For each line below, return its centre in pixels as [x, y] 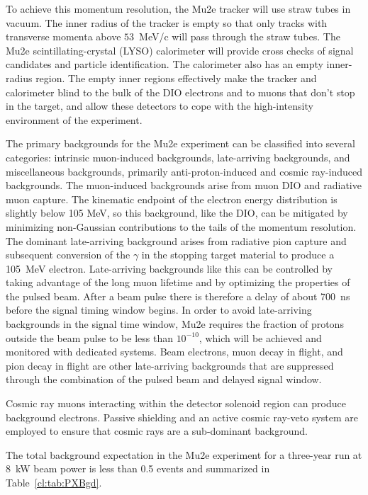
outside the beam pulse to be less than [89, 337]
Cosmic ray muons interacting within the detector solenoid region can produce [176, 403]
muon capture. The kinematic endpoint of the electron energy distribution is [172, 199]
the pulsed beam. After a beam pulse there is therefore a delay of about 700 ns [178, 296]
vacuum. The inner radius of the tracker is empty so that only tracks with [167, 22]
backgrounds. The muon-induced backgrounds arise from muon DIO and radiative [184, 185]
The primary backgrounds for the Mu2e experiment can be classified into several [180, 143]
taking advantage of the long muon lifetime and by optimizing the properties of [178, 282]
